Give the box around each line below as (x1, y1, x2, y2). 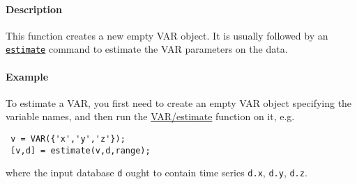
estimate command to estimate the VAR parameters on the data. (6, 42, 288, 56)
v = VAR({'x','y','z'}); (10, 134, 126, 144)
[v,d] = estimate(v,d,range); (10, 145, 151, 156)
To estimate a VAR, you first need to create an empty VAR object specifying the (6, 95, 352, 110)
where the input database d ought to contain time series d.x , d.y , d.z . (6, 165, 307, 180)
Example (6, 69, 49, 83)
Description (6, 1, 63, 16)
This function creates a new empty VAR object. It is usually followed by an (6, 28, 328, 42)
